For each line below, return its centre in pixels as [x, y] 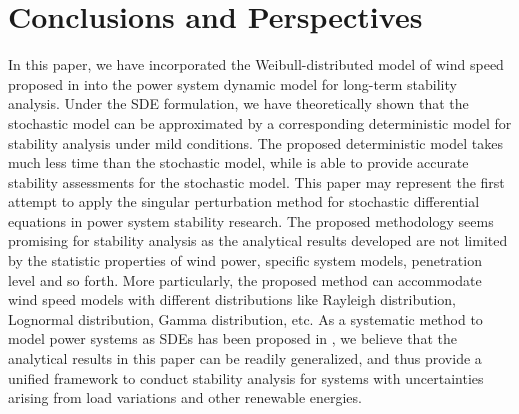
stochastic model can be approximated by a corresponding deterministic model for [260, 122]
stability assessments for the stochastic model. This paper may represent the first [256, 181]
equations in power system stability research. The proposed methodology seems [251, 220]
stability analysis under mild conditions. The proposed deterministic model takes [255, 142]
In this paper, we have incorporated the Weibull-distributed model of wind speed [256, 64]
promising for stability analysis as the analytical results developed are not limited [258, 240]
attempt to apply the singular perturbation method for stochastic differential [244, 201]
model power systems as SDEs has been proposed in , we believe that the [232, 338]
